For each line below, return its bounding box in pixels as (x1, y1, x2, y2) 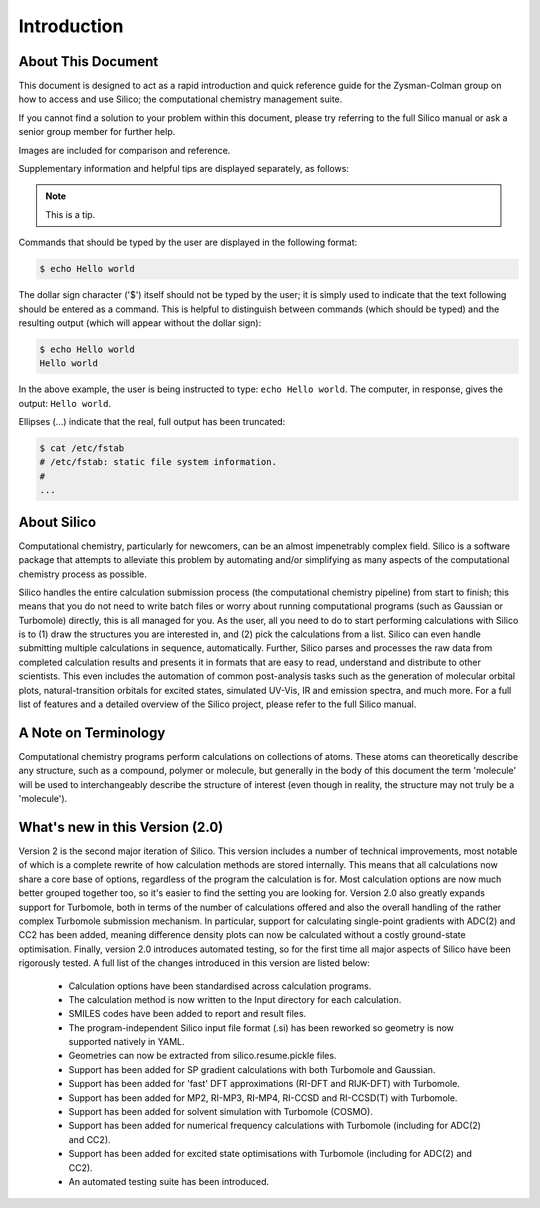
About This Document (18, 53, 159, 70)
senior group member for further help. (18, 126, 176, 138)
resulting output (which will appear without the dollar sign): (18, 316, 262, 329)
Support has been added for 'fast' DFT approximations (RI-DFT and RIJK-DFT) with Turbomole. (68, 1078, 460, 1090)
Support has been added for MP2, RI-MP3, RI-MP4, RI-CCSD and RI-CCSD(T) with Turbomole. (68, 1091, 458, 1104)
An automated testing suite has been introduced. (68, 1176, 270, 1187)
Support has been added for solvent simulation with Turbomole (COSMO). (68, 1106, 374, 1118)
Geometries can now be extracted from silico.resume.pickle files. (68, 1050, 337, 1062)
